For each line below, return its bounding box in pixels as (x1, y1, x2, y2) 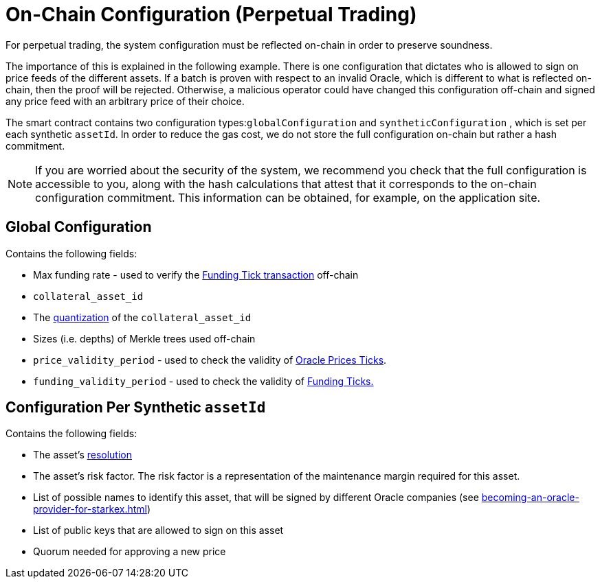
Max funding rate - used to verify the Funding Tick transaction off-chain (33, 268, 359, 281)
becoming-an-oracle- (481, 491, 579, 504)
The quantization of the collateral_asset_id (33, 311, 252, 323)
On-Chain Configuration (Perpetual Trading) (5, 3, 417, 26)
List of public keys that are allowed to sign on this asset (33, 524, 284, 537)
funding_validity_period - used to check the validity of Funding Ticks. (33, 375, 374, 387)
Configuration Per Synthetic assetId (5, 399, 266, 417)
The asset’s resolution (33, 449, 132, 461)
